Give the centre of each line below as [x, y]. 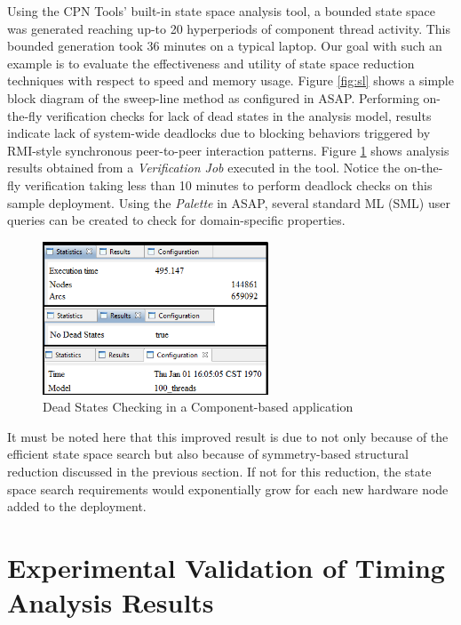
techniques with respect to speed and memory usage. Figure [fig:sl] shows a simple [230, 80]
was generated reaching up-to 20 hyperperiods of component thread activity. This [229, 28]
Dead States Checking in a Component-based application [198, 407]
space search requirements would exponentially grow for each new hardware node [228, 489]
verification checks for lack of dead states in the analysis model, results [238, 115]
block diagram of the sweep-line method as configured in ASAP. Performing [213, 97]
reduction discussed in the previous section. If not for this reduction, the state [219, 471]
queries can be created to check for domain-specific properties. [176, 220]
